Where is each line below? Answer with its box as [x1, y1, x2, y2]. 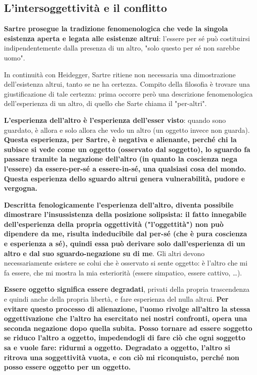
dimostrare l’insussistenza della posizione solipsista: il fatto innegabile [4, 209, 247, 219]
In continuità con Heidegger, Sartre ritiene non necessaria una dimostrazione [4, 69, 236, 79]
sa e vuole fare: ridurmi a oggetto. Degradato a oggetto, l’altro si [4, 342, 230, 353]
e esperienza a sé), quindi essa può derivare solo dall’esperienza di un [4, 238, 245, 249]
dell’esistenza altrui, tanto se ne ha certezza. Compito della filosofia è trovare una [4, 79, 250, 89]
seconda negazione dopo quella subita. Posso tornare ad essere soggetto [4, 322, 253, 333]
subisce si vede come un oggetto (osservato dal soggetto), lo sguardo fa [4, 144, 251, 154]
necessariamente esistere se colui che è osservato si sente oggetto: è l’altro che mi [4, 258, 248, 268]
